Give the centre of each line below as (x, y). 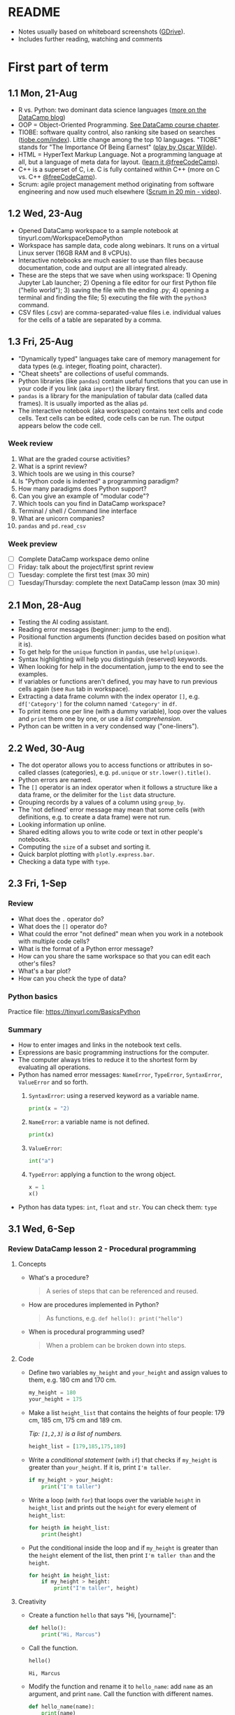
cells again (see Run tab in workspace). (74, 689)
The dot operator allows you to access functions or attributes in (109, 765)
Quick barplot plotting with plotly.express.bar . (86, 854)
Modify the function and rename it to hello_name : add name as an (121, 1686)
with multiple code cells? (54, 941)
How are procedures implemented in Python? (94, 1305)
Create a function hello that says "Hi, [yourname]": (102, 1615)
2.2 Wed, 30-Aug (47, 748)
